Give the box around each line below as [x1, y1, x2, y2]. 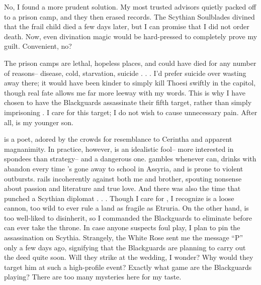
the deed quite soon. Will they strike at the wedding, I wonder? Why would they [4, 252, 253, 262]
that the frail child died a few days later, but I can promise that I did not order [4, 21, 249, 32]
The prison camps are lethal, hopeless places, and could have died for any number [4, 57, 256, 68]
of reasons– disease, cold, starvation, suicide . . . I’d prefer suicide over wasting [4, 67, 246, 78]
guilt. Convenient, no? [4, 41, 72, 51]
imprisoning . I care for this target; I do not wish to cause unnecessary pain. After [4, 107, 257, 117]
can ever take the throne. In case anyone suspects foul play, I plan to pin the [4, 222, 240, 233]
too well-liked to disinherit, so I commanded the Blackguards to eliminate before [4, 212, 252, 223]
